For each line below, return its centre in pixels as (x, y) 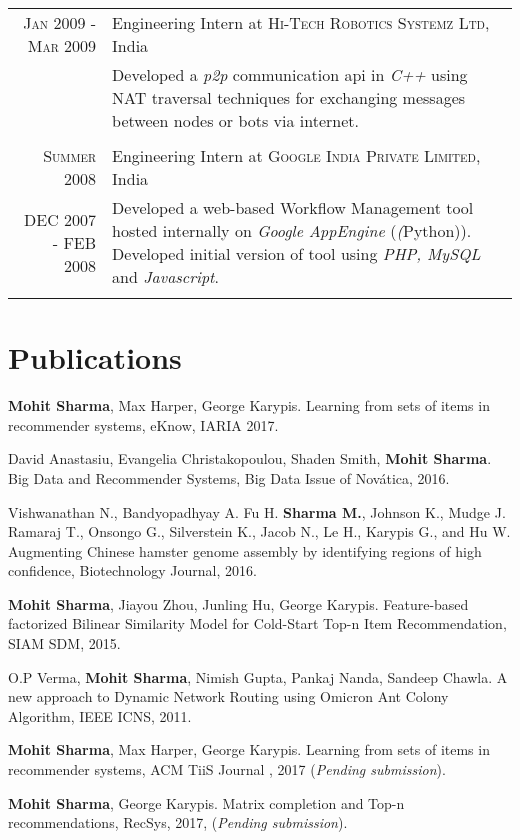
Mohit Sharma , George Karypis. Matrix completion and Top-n (206, 802)
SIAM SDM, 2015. (64, 643)
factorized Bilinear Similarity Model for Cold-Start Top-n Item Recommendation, (257, 623)
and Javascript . (165, 276)
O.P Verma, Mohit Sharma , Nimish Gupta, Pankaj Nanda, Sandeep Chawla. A (258, 676)
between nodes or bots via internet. (236, 120)
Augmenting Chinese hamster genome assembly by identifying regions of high (245, 550)
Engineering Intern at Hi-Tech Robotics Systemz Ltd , (301, 22)
